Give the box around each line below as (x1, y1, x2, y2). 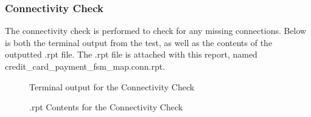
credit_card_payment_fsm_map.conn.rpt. (5, 60, 166, 72)
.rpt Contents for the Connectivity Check (29, 101, 183, 113)
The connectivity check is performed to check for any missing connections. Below (5, 24, 307, 37)
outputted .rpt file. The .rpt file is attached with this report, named (5, 48, 257, 61)
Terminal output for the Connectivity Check (29, 80, 195, 93)
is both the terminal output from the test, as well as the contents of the (5, 36, 273, 48)
